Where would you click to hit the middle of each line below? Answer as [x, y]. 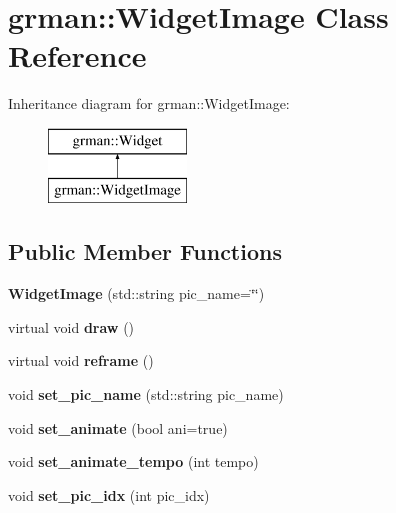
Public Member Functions [145, 251]
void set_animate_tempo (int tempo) [133, 461]
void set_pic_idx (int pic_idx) [109, 494]
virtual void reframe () [81, 360]
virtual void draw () [71, 326]
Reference [77, 55]
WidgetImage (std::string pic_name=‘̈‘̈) [136, 293]
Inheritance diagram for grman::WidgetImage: [149, 103]
